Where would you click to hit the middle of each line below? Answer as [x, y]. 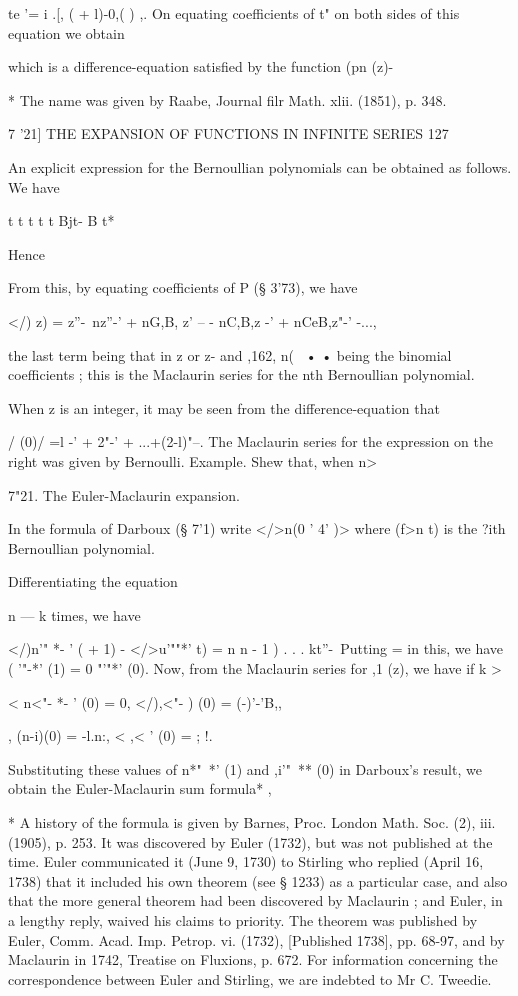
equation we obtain [66, 32]
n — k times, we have [74, 614]
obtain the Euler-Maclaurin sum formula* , [140, 788]
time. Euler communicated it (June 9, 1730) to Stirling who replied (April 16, [246, 861]
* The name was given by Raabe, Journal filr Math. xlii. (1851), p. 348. [227, 99]
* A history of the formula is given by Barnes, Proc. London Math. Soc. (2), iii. [252, 822]
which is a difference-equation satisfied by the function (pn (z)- [201, 66]
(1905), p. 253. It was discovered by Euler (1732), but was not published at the [250, 841]
